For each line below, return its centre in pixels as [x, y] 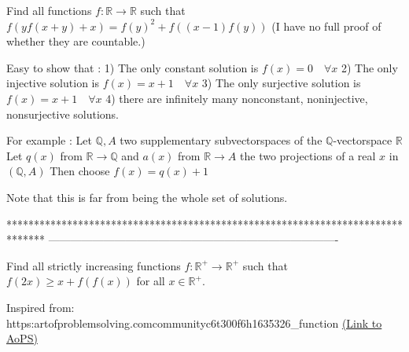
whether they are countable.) [76, 41]
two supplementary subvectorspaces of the [221, 140]
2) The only [369, 67]
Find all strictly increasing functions [94, 265]
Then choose [80, 171]
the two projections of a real [308, 155]
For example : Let [49, 140]
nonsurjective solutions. [63, 114]
